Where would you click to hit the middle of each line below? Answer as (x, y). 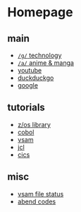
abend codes (37, 201)
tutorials (26, 108)
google (28, 85)
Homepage (40, 12)
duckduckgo (36, 78)
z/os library (34, 124)
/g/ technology (39, 55)
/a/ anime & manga (45, 63)
